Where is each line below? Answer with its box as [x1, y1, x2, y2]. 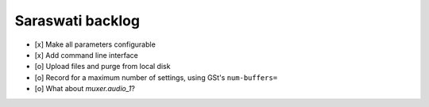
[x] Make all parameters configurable [34, 40, 157, 49]
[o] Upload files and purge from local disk [34, 62, 171, 71]
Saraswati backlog [14, 12, 141, 29]
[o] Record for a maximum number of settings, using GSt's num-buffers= [34, 72, 278, 82]
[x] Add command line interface [34, 50, 138, 59]
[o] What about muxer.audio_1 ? [34, 84, 135, 94]
